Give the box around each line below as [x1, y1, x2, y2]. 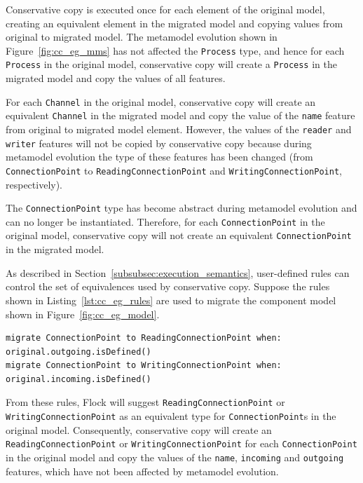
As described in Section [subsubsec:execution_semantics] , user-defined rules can [6, 265, 350, 280]
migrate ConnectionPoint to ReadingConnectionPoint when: [6, 333, 282, 343]
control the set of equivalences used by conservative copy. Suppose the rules [6, 279, 330, 294]
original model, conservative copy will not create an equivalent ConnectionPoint [6, 228, 352, 243]
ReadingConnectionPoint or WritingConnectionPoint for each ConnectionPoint [6, 436, 357, 451]
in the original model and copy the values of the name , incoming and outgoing [6, 450, 344, 465]
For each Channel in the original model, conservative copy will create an [6, 94, 316, 109]
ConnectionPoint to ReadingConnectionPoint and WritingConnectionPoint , [6, 163, 342, 177]
